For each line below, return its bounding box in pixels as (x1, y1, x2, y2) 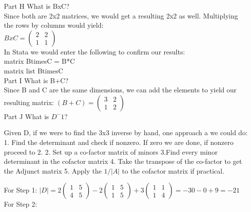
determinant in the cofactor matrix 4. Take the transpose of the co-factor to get (4, 156, 242, 166)
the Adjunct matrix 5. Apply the (4, 165, 102, 176)
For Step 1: (4, 185, 37, 195)
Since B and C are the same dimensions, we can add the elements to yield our (4, 85, 237, 95)
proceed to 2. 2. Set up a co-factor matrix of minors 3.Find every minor (4, 146, 218, 157)
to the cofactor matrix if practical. (122, 165, 225, 176)
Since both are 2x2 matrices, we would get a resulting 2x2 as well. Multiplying (4, 10, 238, 20)
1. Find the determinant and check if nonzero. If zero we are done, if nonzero (4, 137, 233, 147)
